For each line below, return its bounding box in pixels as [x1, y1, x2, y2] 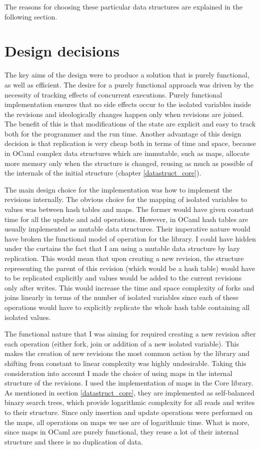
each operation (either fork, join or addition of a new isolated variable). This [4, 338, 239, 348]
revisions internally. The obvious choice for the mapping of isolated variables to [4, 194, 247, 204]
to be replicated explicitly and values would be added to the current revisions [4, 272, 242, 283]
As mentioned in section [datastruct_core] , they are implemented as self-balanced [4, 387, 254, 397]
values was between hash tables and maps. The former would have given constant [4, 204, 254, 214]
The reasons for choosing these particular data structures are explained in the [4, 1, 242, 11]
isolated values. [4, 311, 51, 322]
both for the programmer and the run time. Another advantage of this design [4, 128, 241, 138]
